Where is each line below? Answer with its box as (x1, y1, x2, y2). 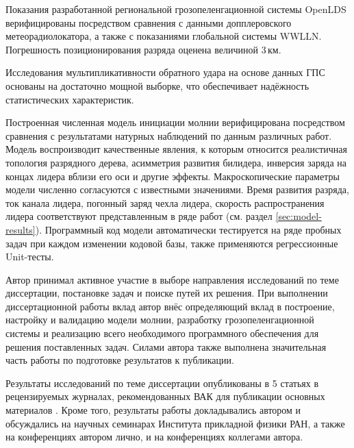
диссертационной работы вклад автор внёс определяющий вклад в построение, (5, 299, 335, 313)
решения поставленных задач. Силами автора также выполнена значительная (5, 339, 327, 353)
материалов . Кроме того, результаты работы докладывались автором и (5, 403, 301, 417)
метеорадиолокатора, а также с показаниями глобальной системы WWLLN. (5, 29, 322, 43)
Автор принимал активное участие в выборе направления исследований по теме (5, 272, 339, 286)
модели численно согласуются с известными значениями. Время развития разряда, (5, 182, 349, 197)
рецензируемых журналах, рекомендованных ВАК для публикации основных (5, 389, 325, 403)
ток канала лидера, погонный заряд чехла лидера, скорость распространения (5, 195, 325, 210)
